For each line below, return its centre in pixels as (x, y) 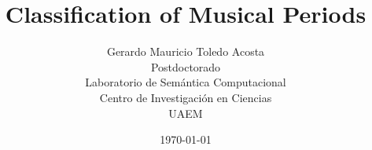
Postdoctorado (186, 66)
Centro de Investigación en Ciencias (186, 97)
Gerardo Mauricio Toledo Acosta (186, 51)
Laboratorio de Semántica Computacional (186, 82)
